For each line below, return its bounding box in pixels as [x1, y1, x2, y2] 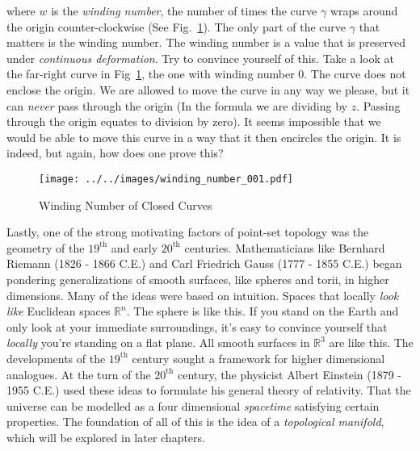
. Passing [356, 97, 401, 114]
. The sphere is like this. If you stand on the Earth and [126, 303, 399, 319]
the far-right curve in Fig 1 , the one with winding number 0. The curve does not [6, 65, 406, 82]
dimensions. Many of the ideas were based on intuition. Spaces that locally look [6, 286, 399, 303]
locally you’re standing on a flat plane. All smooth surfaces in [6, 334, 310, 351]
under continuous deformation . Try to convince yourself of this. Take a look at [6, 49, 394, 66]
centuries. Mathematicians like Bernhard [184, 239, 385, 256]
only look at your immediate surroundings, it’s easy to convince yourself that [6, 318, 388, 335]
